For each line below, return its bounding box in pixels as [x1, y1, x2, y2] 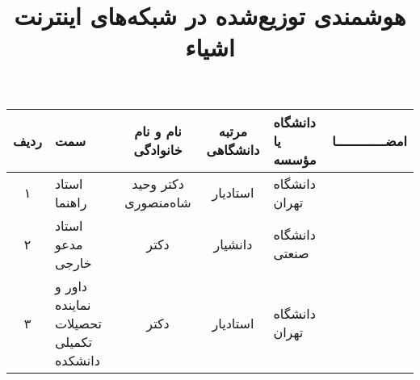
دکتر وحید [132, 173, 184, 193]
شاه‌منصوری [124, 192, 191, 211]
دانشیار [213, 234, 253, 253]
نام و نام [134, 122, 182, 141]
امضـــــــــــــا [332, 131, 407, 150]
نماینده [54, 294, 91, 314]
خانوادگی [133, 140, 183, 160]
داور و [54, 276, 87, 295]
